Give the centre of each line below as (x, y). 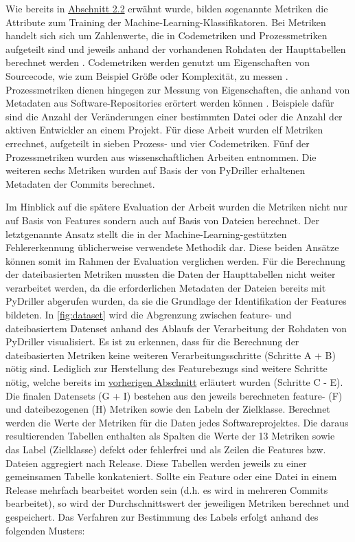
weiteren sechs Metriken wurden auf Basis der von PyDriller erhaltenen (156, 170)
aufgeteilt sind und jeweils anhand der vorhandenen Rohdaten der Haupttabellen (176, 48)
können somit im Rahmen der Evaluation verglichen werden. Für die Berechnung (176, 260)
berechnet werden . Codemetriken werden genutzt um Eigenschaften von (158, 62)
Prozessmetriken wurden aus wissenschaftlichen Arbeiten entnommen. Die (161, 156)
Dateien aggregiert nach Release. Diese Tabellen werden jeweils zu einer (156, 463)
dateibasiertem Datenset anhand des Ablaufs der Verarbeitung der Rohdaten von (176, 328)
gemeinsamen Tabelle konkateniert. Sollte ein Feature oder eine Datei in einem (171, 476)
